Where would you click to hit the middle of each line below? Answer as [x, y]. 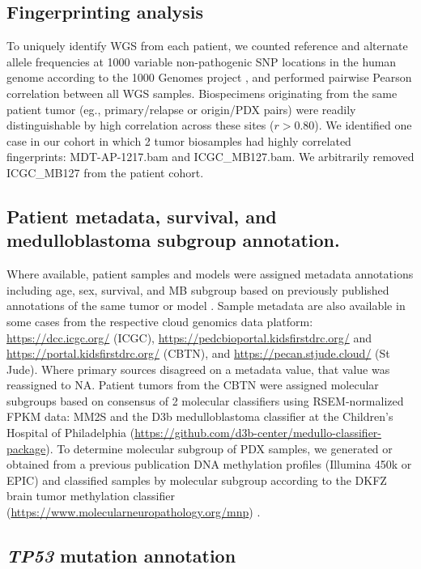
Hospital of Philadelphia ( [71, 433]
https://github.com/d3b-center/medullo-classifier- [258, 433]
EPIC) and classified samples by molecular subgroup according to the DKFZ [197, 480]
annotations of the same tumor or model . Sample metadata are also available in [206, 306]
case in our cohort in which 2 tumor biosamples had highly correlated [179, 140]
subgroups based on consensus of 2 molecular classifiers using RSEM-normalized [205, 400]
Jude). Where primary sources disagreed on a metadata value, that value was [198, 369]
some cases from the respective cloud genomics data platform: [160, 321]
